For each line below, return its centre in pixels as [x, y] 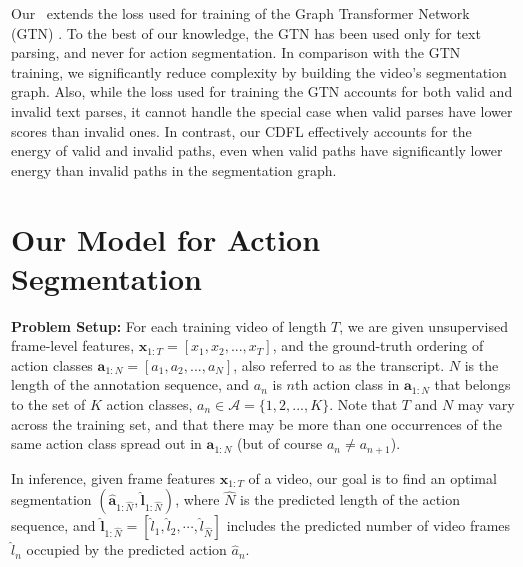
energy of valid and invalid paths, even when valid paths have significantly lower [257, 150]
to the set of [48, 404]
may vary [486, 404]
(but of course [279, 443]
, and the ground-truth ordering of [378, 345]
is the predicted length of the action [350, 499]
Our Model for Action [166, 238]
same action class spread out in [106, 443]
